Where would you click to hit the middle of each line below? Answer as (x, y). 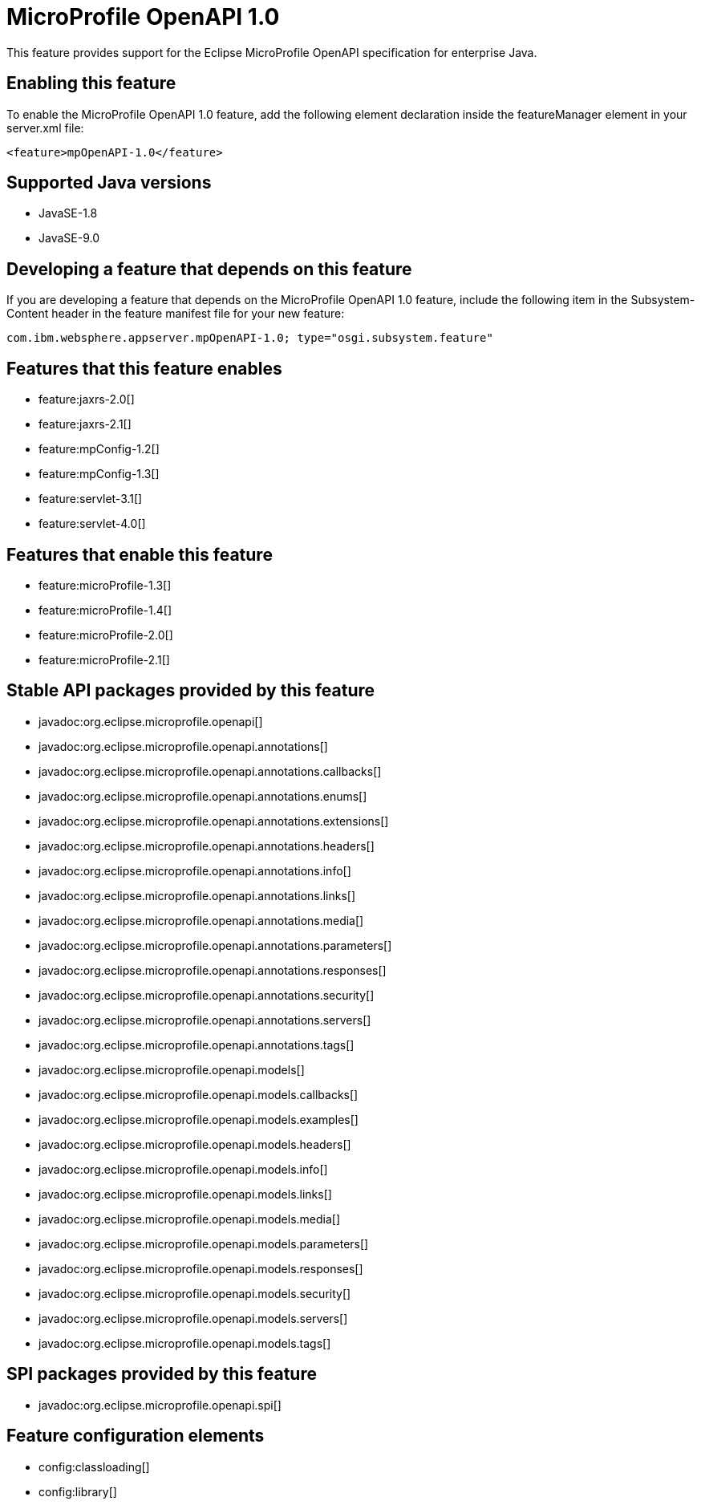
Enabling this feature (91, 83)
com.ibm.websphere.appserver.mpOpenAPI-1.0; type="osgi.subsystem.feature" (250, 338)
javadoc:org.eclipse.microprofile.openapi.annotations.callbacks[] (210, 771)
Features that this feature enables (144, 368)
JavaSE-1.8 (68, 213)
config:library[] (78, 1491)
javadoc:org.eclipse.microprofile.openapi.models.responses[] (201, 1268)
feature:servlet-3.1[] (91, 499)
